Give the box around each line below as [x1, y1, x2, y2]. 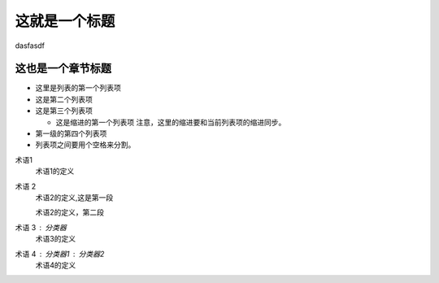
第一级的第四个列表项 [35, 128, 107, 138]
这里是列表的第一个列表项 [35, 83, 121, 93]
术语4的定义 [35, 260, 76, 270]
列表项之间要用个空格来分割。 [35, 140, 136, 150]
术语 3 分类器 [15, 222, 67, 232]
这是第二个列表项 [35, 94, 93, 104]
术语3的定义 [35, 234, 76, 244]
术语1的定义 [35, 167, 75, 176]
